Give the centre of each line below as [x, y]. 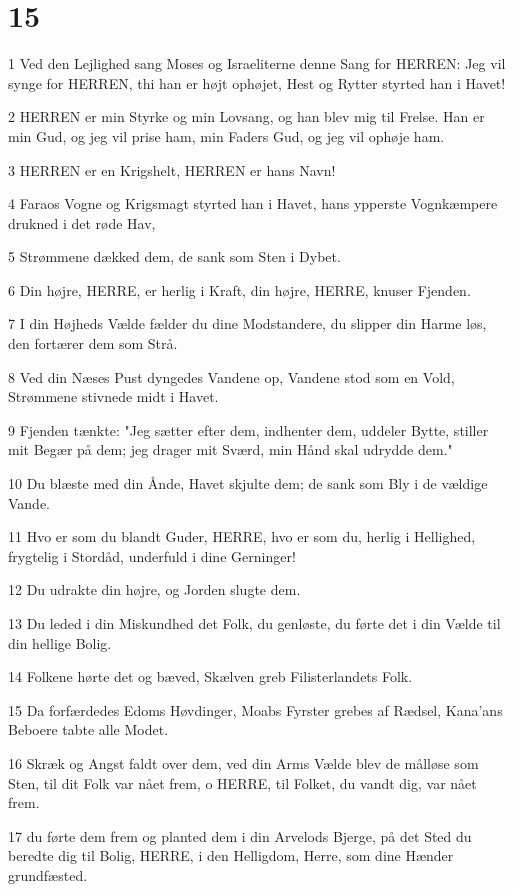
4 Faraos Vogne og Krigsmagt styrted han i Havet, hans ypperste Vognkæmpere [253, 203]
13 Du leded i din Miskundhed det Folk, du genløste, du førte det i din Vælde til [254, 623]
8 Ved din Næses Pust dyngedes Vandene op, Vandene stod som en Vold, [231, 376]
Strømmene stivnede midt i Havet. [113, 396]
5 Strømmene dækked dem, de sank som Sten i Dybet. [174, 256]
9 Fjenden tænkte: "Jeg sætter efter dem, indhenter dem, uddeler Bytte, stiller [248, 429]
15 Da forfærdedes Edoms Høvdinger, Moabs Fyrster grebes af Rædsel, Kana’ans [255, 709]
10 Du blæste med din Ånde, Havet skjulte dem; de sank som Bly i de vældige [248, 483]
